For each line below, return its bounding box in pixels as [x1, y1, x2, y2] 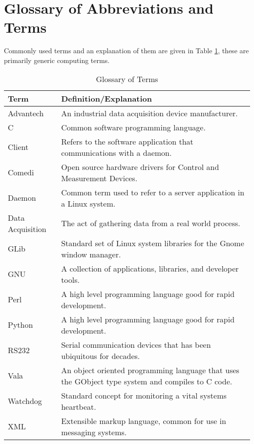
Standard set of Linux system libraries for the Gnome [61, 237, 244, 249]
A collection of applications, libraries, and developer [61, 262, 239, 274]
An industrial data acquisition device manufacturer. [61, 107, 238, 119]
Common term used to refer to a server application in [61, 186, 245, 198]
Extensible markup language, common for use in [61, 415, 226, 426]
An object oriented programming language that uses [61, 364, 239, 376]
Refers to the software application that [61, 135, 193, 147]
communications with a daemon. [61, 147, 172, 158]
